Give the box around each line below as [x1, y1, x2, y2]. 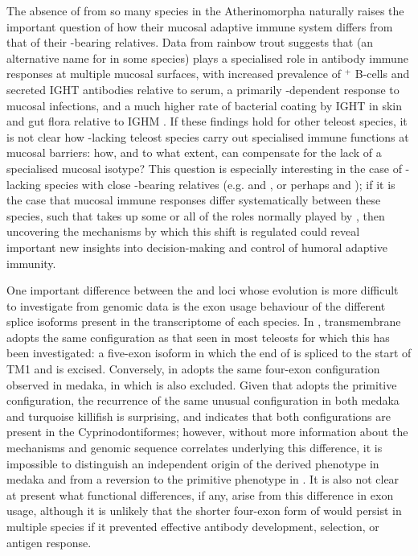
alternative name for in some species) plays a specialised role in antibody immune [6, 49, 408, 66]
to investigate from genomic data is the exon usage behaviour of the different [6, 297, 386, 314]
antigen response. [6, 533, 92, 550]
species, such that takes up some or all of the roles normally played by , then [6, 207, 385, 224]
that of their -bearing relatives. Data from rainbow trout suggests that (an [6, 34, 374, 51]
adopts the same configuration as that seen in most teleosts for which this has [6, 328, 390, 345]
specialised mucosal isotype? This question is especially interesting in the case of [6, 159, 402, 176]
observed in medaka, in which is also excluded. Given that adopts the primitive [6, 376, 397, 393]
